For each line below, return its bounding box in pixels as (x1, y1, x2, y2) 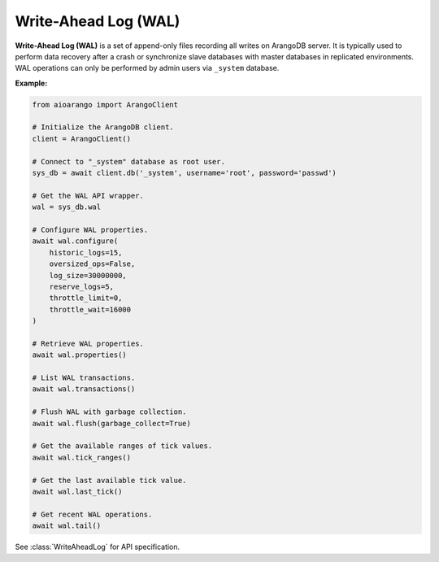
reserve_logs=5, (49, 281, 114, 291)
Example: (15, 78, 48, 88)
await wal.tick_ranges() (32, 452, 132, 462)
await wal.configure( (32, 237, 119, 246)
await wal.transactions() (32, 385, 136, 394)
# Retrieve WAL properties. (32, 338, 144, 348)
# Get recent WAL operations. (32, 509, 153, 519)
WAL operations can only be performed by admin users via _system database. (15, 63, 280, 73)
